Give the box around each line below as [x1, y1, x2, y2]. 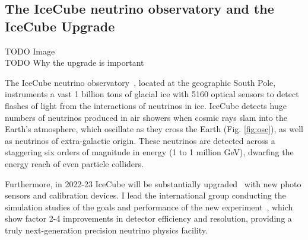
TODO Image [5, 44, 55, 57]
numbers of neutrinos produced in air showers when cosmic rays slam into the [5, 111, 287, 123]
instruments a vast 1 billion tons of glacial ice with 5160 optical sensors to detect [5, 88, 299, 100]
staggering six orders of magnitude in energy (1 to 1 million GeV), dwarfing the [5, 146, 294, 158]
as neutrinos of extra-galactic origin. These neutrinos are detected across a [5, 134, 275, 146]
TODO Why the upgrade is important [5, 56, 144, 69]
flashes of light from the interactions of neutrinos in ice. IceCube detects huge [5, 99, 287, 111]
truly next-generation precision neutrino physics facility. [5, 223, 208, 236]
